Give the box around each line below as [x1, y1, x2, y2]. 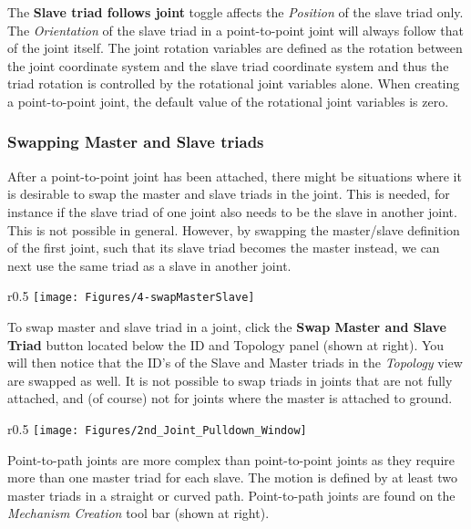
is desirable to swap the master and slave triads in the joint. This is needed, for [7, 184, 450, 203]
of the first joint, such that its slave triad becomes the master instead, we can [7, 238, 440, 257]
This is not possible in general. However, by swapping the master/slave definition [7, 220, 460, 239]
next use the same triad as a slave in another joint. [7, 255, 292, 275]
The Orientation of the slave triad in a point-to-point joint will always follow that [7, 20, 464, 39]
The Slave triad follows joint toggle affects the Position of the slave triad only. [7, 3, 464, 21]
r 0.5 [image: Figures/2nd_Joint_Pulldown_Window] [7, 419, 307, 438]
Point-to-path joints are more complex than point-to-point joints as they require [7, 450, 455, 469]
